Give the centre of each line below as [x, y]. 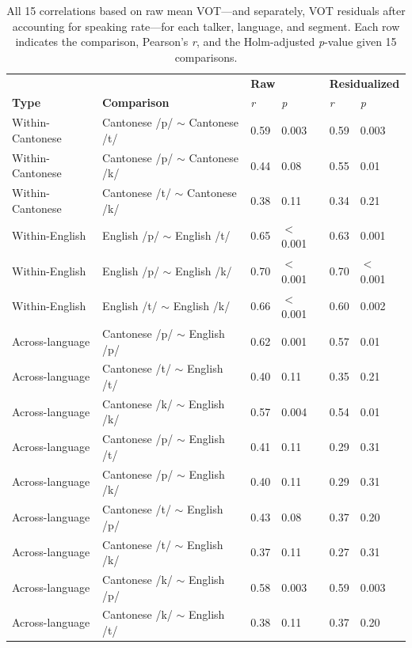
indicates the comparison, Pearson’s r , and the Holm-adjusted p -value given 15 [206, 42]
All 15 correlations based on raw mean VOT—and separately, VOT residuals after [206, 10]
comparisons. [206, 57]
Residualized [364, 83]
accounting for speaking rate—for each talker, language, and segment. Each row [206, 26]
